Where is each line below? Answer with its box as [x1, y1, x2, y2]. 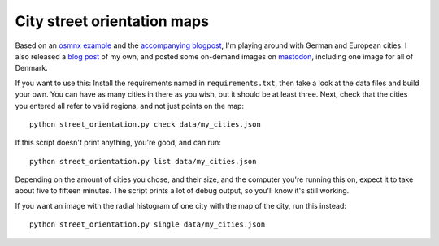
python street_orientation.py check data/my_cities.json [29, 119, 262, 129]
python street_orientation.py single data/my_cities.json [29, 220, 266, 229]
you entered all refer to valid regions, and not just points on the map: [15, 101, 244, 110]
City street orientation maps [15, 12, 209, 30]
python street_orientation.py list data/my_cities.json [29, 157, 257, 166]
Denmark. [15, 63, 48, 73]
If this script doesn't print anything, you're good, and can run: [15, 138, 221, 148]
